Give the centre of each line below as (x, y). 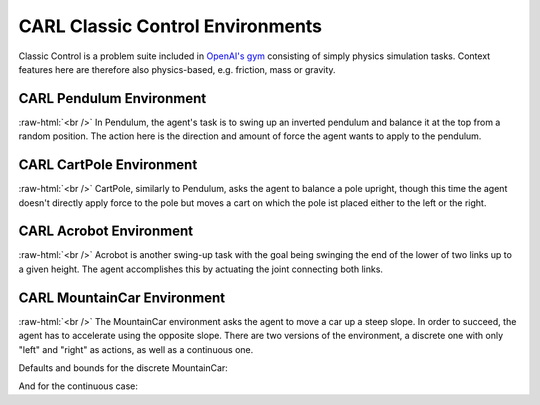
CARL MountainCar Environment (122, 297)
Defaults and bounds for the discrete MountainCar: (123, 367)
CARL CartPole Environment (108, 165)
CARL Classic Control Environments (170, 26)
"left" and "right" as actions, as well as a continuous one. (136, 349)
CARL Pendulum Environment (112, 98)
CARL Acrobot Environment (106, 231)
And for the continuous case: (78, 386)
